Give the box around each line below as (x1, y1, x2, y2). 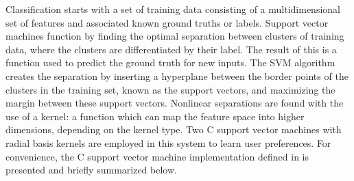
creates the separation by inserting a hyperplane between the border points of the (5, 68, 349, 83)
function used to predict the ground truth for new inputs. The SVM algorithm (5, 55, 335, 70)
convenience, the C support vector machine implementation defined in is (5, 149, 309, 163)
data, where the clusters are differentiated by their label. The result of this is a (5, 42, 337, 56)
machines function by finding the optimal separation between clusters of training (5, 29, 344, 43)
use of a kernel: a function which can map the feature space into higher (5, 109, 305, 123)
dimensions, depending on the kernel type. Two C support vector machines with (5, 122, 342, 137)
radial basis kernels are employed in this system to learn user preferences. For (5, 135, 331, 150)
